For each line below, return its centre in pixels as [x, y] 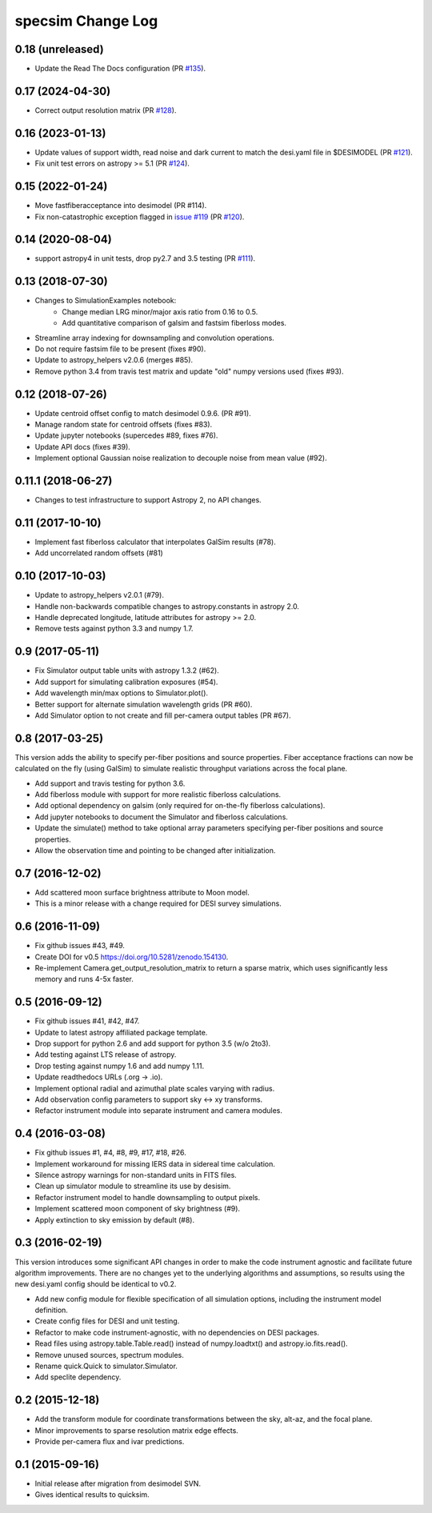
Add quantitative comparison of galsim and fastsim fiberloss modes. [174, 323]
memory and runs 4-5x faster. [84, 979]
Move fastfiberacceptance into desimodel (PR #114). [121, 206]
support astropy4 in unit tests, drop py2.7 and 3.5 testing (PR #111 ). [145, 258]
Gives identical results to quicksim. [92, 1495]
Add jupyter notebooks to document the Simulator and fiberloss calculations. [161, 817]
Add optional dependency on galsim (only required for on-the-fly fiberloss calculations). [180, 806]
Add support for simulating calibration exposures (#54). [126, 682]
